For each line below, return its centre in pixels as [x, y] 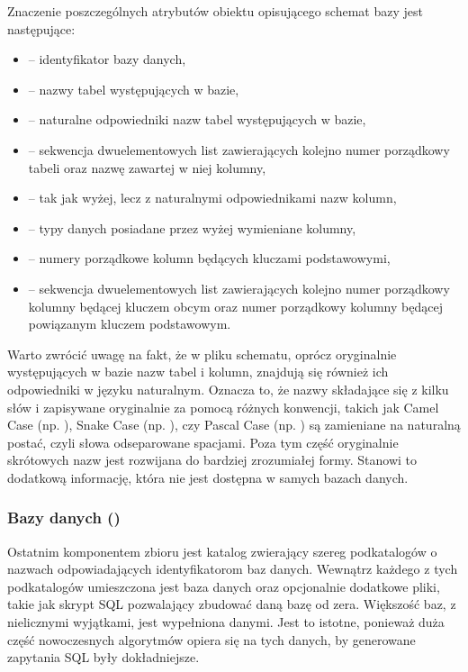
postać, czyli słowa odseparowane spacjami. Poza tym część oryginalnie [203, 442]
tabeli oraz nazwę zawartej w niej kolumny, [147, 167]
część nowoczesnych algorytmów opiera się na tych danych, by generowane [211, 639]
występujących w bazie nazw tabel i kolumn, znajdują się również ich [198, 372]
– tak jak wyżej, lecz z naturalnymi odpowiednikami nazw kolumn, [212, 198]
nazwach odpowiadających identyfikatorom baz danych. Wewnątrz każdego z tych [233, 569]
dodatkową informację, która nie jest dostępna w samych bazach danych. [208, 477]
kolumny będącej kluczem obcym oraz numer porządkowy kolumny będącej [235, 306]
